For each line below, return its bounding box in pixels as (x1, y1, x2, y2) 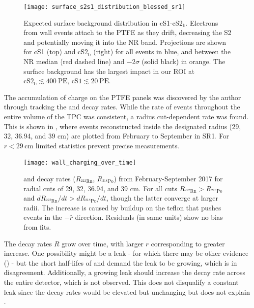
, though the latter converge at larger (106, 193, 218, 203)
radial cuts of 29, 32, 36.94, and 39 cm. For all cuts (24, 183, 177, 193)
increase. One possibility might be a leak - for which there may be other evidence (4, 248, 249, 258)
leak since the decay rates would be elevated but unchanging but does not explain (4, 286, 250, 297)
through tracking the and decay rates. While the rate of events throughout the (4, 102, 240, 112)
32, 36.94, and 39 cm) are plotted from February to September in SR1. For (4, 131, 229, 141)
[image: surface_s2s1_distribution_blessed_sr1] (24, 3, 186, 10)
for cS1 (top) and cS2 (24, 46, 88, 57)
